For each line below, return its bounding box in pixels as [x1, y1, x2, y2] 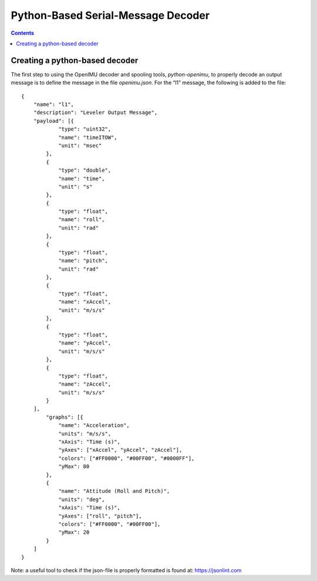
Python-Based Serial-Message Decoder [11, 9, 210, 22]
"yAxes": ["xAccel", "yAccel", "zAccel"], [58, 447, 183, 453]
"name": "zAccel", [58, 381, 112, 388]
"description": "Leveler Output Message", [33, 109, 158, 116]
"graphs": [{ [46, 413, 83, 420]
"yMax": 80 [58, 463, 90, 470]
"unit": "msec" [58, 142, 102, 149]
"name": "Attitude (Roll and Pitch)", [58, 488, 170, 495]
